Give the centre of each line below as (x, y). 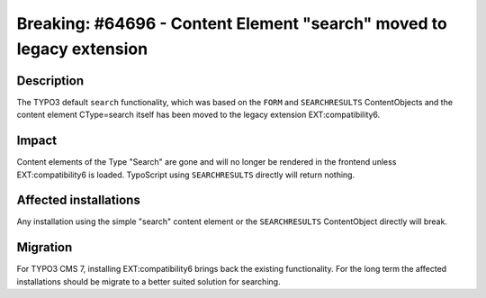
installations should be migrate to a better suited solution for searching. (148, 281)
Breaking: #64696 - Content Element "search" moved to (232, 23)
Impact (37, 141)
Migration (45, 248)
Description (50, 81)
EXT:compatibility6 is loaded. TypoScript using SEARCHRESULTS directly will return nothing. (186, 175)
